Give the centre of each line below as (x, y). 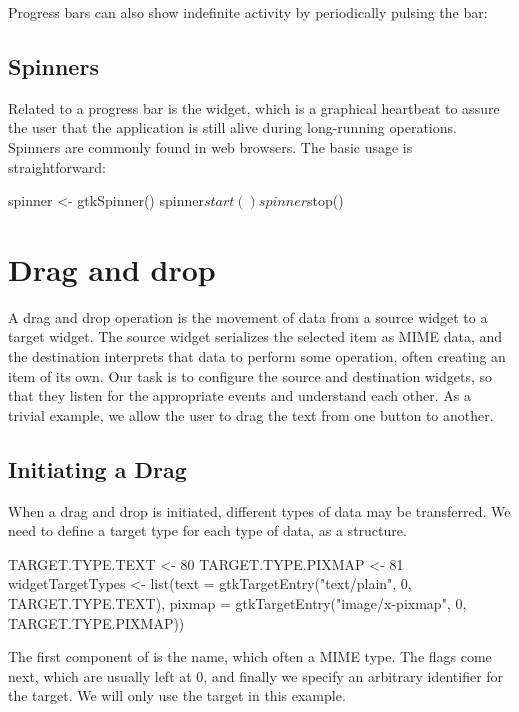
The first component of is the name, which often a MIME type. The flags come (250, 656)
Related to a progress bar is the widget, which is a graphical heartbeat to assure (254, 107)
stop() (325, 200)
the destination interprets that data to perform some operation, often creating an (257, 356)
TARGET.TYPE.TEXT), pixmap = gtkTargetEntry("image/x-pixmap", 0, (237, 603)
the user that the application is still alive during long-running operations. (232, 127)
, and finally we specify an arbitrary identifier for (353, 675)
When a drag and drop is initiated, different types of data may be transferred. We (259, 510)
